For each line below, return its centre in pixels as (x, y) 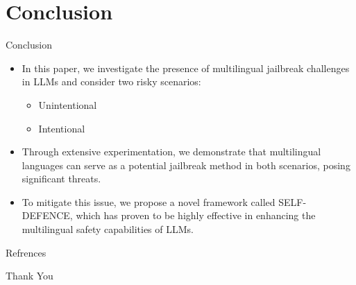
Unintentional (68, 104)
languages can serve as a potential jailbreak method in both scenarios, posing (186, 165)
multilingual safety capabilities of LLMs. (108, 229)
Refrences (26, 252)
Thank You (29, 276)
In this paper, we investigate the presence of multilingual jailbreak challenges (186, 68)
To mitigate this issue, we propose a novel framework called (149, 201)
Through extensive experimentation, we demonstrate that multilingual (171, 152)
